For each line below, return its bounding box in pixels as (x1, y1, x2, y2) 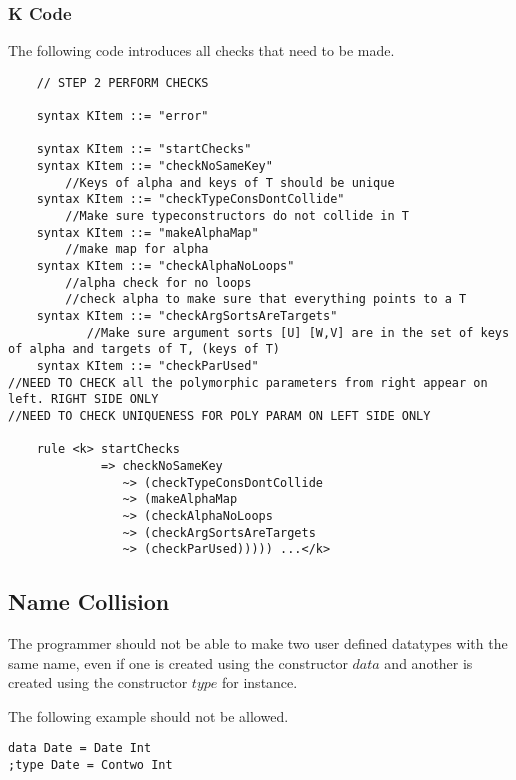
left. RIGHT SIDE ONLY (8, 392, 159, 407)
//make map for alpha (65, 242, 209, 257)
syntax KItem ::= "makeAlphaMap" (36, 225, 259, 240)
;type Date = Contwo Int (8, 758, 173, 773)
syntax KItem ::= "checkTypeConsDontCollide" (36, 192, 345, 207)
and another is (384, 652, 473, 673)
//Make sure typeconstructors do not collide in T (65, 209, 409, 224)
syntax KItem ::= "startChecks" (36, 142, 252, 157)
